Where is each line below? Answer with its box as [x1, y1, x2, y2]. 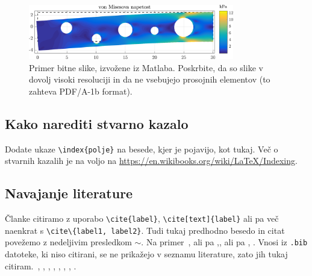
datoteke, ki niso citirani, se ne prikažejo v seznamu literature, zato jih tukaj [5, 248, 288, 260]
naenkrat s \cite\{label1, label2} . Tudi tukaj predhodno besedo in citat [5, 224, 285, 236]
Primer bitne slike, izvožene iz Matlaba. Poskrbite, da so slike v [29, 61, 263, 74]
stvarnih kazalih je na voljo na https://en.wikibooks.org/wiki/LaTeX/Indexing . [5, 154, 298, 167]
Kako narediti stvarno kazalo [5, 114, 189, 133]
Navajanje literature [5, 184, 133, 202]
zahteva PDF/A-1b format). [29, 84, 133, 97]
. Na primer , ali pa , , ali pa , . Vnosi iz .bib [141, 236, 308, 248]
